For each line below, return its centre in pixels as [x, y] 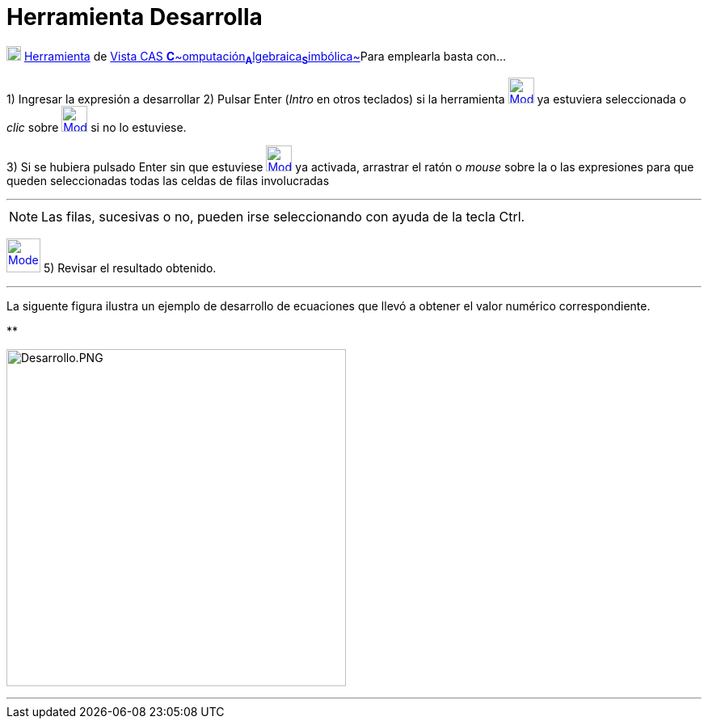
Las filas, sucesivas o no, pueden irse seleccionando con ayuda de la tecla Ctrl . [283, 216]
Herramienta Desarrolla [135, 17]
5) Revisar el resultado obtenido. [130, 268]
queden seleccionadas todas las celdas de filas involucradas [168, 180]
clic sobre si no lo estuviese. [97, 127]
